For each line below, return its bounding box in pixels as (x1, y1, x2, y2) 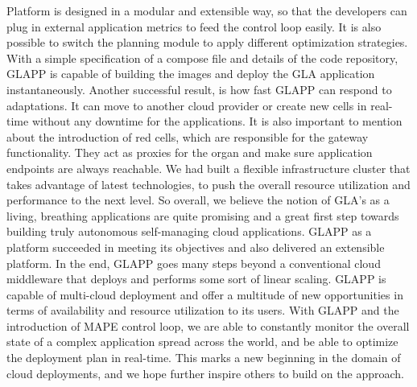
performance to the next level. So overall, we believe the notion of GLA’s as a (6, 191, 390, 208)
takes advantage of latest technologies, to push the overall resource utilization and (6, 175, 411, 192)
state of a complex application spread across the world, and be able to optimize (6, 333, 398, 350)
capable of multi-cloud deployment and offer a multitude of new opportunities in (6, 286, 403, 303)
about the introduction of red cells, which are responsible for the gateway (6, 128, 369, 145)
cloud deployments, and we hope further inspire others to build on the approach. (6, 364, 404, 381)
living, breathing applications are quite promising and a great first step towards (6, 207, 399, 224)
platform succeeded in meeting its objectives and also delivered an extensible (6, 238, 385, 255)
